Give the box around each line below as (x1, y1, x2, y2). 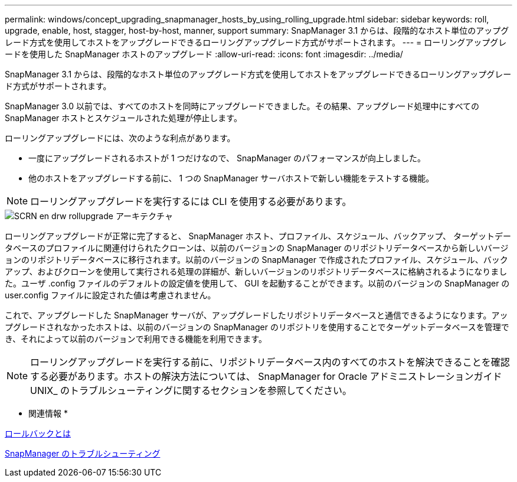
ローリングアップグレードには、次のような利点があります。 (5, 133, 235, 143)
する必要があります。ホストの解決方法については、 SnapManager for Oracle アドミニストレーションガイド (30, 370, 502, 382)
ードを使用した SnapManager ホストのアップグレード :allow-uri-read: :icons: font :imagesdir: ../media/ (5, 49, 403, 59)
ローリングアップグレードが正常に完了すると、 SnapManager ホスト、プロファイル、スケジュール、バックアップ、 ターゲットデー (5, 231, 511, 241)
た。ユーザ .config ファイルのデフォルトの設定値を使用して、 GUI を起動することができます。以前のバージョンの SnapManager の (5, 278, 510, 288)
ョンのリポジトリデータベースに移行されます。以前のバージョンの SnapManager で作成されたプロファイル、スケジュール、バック (5, 255, 508, 265)
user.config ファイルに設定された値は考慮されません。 (5, 290, 216, 300)
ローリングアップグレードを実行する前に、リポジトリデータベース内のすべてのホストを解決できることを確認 (30, 356, 510, 368)
